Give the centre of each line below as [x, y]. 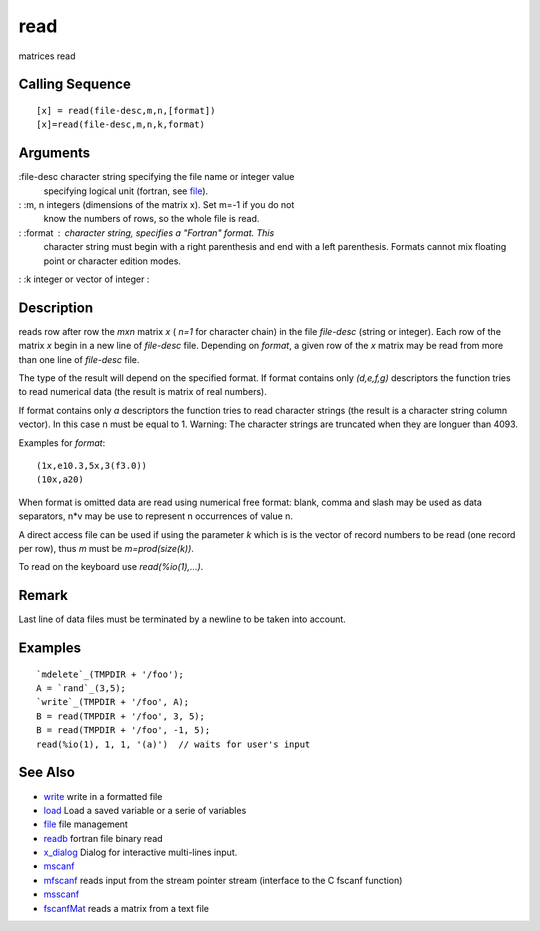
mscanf [59, 866]
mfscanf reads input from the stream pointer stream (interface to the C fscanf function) [223, 880]
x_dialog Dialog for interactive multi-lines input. [140, 852]
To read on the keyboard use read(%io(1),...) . [111, 567]
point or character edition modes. [112, 261]
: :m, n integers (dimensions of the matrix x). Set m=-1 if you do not [156, 205]
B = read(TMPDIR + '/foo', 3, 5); [120, 716]
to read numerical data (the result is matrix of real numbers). [142, 392]
